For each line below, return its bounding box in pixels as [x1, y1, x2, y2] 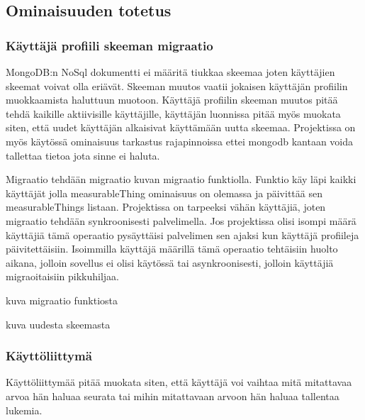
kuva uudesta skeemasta [6, 316, 111, 331]
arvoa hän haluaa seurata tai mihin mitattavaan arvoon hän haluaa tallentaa [6, 388, 339, 403]
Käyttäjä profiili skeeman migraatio [6, 36, 213, 54]
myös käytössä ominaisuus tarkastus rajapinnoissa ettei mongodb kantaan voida [6, 133, 354, 148]
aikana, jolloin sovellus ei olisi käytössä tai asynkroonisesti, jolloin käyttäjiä [6, 255, 334, 270]
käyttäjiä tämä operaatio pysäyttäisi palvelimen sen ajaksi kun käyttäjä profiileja [6, 227, 359, 242]
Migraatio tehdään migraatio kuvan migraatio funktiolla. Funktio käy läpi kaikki [6, 172, 356, 187]
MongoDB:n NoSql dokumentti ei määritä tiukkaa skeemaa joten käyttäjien [6, 65, 335, 79]
